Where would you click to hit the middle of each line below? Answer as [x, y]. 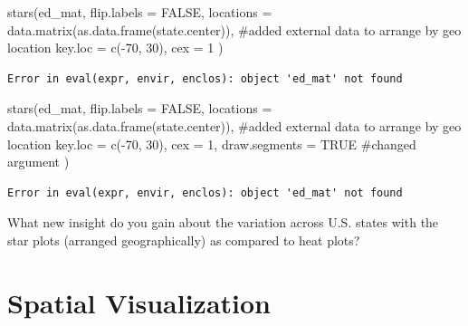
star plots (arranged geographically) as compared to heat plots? [184, 240]
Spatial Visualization [139, 302]
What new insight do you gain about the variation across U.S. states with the [223, 222]
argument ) [38, 162]
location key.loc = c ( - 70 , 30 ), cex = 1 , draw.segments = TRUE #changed [212, 144]
